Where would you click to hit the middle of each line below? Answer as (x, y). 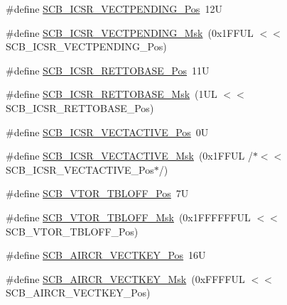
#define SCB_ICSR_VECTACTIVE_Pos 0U (107, 132)
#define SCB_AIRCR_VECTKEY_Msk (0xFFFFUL (125, 278)
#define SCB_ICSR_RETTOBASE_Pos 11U (108, 70)
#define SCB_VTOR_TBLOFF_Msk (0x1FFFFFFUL (128, 217)
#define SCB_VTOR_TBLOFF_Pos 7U (97, 193)
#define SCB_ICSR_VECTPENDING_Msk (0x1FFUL (130, 32)
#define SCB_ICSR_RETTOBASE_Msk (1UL (112, 94)
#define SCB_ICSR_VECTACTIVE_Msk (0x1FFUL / (129, 156)
